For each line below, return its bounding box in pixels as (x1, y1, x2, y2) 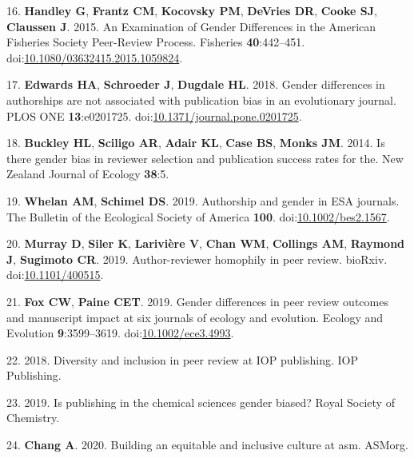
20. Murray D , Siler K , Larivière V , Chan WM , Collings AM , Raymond (6, 235, 405, 252)
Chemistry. (6, 409, 60, 426)
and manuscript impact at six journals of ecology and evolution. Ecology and (6, 309, 384, 325)
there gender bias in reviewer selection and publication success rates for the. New (6, 149, 404, 166)
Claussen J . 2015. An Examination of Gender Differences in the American (6, 18, 376, 34)
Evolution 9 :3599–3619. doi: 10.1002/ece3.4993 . (6, 325, 234, 341)
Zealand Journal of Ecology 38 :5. (6, 165, 169, 182)
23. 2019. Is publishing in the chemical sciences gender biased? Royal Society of (6, 393, 395, 410)
